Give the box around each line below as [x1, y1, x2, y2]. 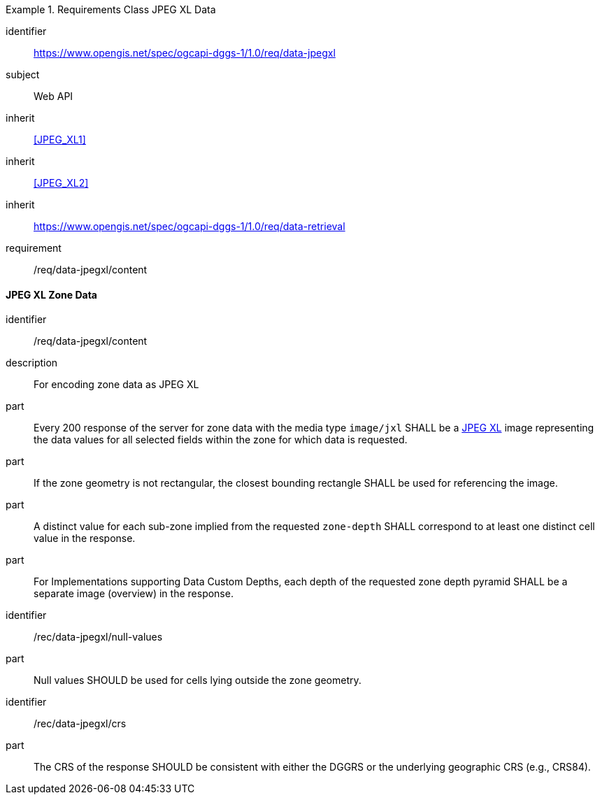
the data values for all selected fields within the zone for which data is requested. [34, 434, 408, 446]
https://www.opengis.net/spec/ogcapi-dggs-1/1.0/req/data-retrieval [34, 220, 345, 232]
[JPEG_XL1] [34, 134, 86, 145]
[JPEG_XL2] [34, 177, 89, 189]
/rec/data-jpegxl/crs [34, 717, 127, 730]
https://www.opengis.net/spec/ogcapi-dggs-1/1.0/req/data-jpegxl [34, 47, 336, 59]
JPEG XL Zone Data [6, 288, 97, 301]
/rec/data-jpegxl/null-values [34, 631, 163, 643]
